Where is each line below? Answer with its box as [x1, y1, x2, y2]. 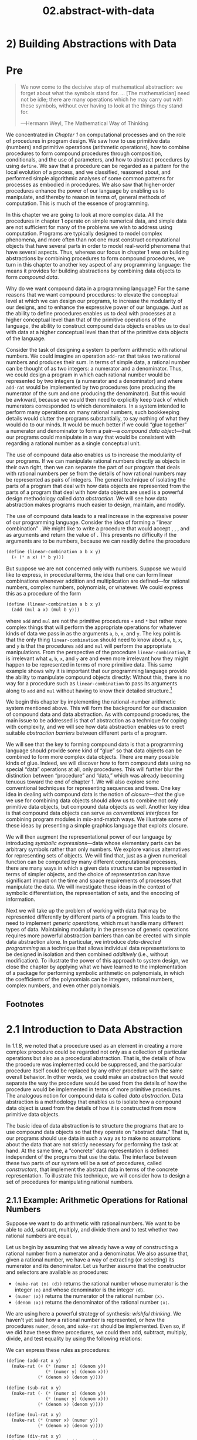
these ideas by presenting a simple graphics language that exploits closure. [6, 822, 189, 829]
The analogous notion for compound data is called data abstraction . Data [6, 1092, 184, 1099]
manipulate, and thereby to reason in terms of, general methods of [6, 194, 167, 201]
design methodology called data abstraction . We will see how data [6, 495, 168, 502]
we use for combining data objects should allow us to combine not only [6, 797, 178, 804]
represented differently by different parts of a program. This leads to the [6, 913, 181, 920]
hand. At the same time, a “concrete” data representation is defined [6, 1147, 169, 1154]
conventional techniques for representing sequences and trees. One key [6, 785, 181, 792]
